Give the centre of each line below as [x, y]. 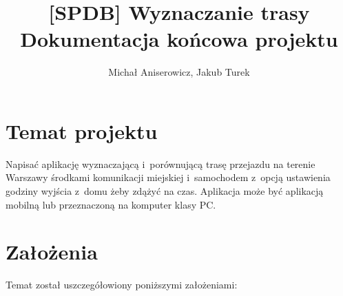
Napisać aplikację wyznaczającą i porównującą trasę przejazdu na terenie [160, 163]
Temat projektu [82, 130]
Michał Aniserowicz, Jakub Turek [179, 72]
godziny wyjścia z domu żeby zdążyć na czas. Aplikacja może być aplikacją [165, 191]
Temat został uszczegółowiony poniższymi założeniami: [122, 285]
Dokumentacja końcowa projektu [179, 39]
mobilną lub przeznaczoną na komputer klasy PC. [111, 204]
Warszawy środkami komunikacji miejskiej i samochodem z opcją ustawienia [168, 177]
